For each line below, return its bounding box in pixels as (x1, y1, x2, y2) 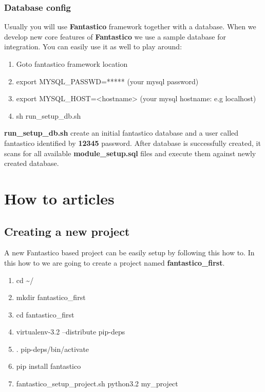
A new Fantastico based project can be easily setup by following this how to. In (4, 247, 255, 258)
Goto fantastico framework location (16, 59, 128, 69)
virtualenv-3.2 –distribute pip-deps (16, 326, 125, 337)
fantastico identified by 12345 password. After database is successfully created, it (4, 137, 261, 148)
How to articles (4, 188, 115, 209)
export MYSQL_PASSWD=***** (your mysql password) (16, 76, 199, 86)
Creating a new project (4, 223, 130, 239)
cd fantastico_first (16, 309, 74, 320)
